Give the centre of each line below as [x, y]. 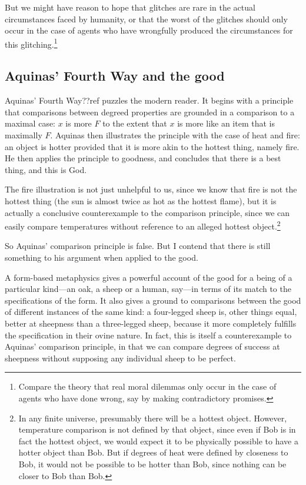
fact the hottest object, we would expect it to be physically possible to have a [158, 441]
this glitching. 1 [31, 43]
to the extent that [135, 123]
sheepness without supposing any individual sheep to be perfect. [120, 358]
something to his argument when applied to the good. [102, 258]
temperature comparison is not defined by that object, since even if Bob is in [157, 429]
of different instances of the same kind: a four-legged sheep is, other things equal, [151, 312]
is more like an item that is [226, 123]
